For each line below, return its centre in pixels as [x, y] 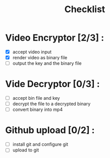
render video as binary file [40, 57]
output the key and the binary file [47, 63]
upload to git [26, 150]
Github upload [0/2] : [50, 130]
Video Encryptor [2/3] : [55, 38]
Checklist [85, 9]
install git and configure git [40, 144]
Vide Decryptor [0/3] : [52, 84]
